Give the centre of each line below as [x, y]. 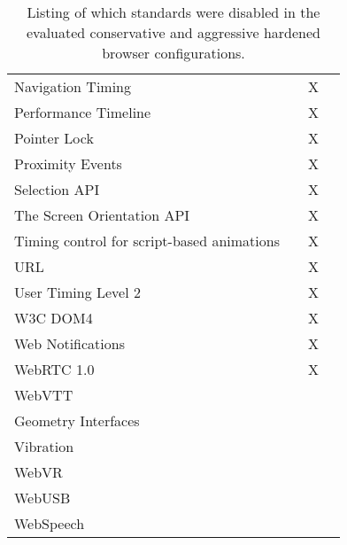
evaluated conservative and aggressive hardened [173, 32]
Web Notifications [69, 343]
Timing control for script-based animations [147, 241]
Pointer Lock [54, 138]
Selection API [57, 189]
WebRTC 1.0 [54, 369]
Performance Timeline [83, 112]
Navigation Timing [73, 86]
